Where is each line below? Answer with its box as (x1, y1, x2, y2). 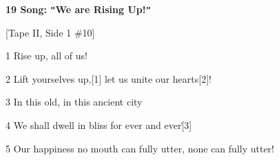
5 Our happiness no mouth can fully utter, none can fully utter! (6, 141, 274, 155)
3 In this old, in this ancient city (6, 94, 143, 109)
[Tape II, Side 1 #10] (6, 25, 95, 39)
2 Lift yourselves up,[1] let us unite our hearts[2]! (6, 71, 211, 86)
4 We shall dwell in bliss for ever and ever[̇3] (6, 118, 192, 132)
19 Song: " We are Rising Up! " (6, 2, 151, 16)
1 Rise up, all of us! (6, 48, 87, 63)
